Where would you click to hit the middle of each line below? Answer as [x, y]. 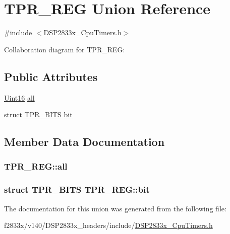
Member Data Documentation [84, 142]
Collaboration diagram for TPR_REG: [65, 49]
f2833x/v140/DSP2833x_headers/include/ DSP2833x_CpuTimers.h [108, 225]
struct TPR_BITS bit [38, 114]
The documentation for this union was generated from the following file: [115, 208]
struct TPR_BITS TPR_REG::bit [77, 189]
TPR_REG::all [36, 166]
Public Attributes [51, 76]
